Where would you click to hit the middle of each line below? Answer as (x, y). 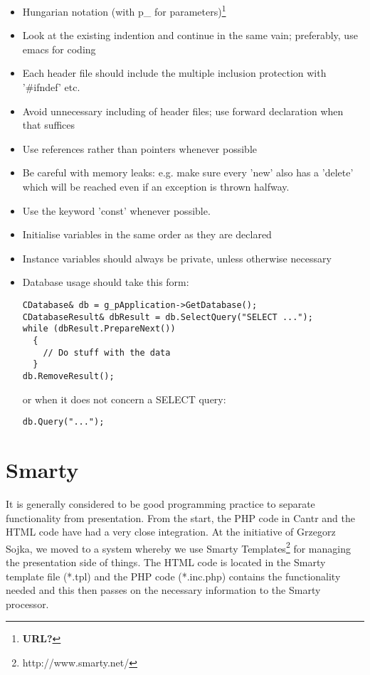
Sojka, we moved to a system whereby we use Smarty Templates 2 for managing (178, 547)
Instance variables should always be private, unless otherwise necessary (177, 258)
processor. (27, 604)
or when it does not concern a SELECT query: (124, 399)
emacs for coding (59, 49)
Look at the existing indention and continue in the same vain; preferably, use (190, 35)
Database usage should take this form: (106, 282)
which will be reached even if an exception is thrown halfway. (156, 186)
